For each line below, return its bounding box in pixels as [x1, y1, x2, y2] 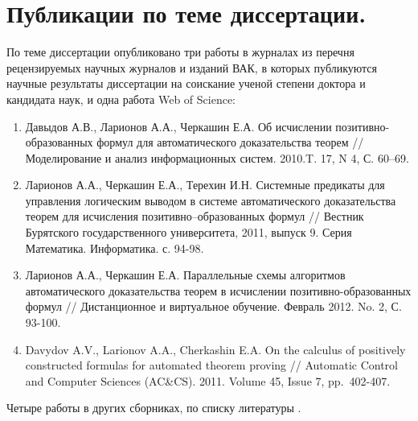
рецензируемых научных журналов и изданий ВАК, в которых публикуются [6, 59, 377, 76]
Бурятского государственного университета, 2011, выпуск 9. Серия [25, 224, 352, 241]
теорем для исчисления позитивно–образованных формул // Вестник [25, 208, 364, 225]
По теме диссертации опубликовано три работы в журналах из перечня [6, 43, 354, 60]
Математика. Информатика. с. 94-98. [25, 239, 204, 256]
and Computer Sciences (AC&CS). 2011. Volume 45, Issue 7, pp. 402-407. [25, 372, 391, 389]
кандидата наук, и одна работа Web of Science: [6, 90, 236, 107]
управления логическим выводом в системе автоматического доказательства [25, 192, 396, 208]
